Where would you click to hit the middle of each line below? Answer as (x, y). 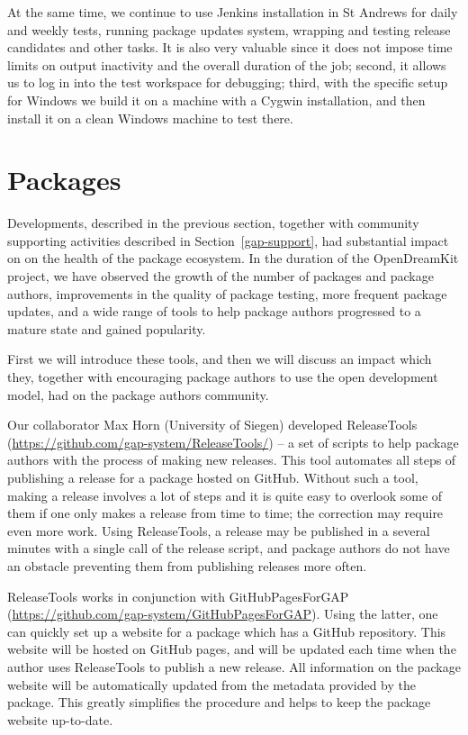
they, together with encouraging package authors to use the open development (223, 377)
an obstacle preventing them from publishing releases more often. (187, 565)
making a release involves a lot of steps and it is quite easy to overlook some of (225, 495)
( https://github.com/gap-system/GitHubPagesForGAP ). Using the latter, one (223, 614)
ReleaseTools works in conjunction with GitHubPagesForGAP (178, 596)
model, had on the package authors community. (138, 394)
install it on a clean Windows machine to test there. (150, 118)
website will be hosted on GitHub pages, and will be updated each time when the (232, 649)
